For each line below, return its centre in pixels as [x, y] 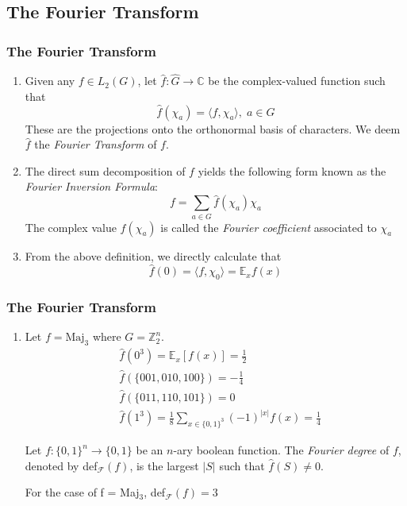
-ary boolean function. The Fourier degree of [281, 450]
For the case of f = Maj [82, 492]
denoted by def [61, 465]
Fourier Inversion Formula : [91, 186]
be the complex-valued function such [297, 81]
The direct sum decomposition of [105, 170]
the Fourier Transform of [96, 144]
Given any [50, 81]
